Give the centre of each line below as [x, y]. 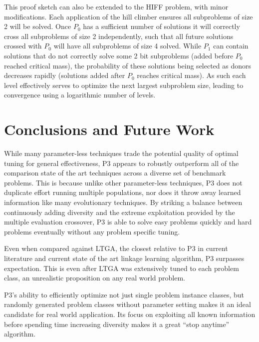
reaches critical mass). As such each [191, 75]
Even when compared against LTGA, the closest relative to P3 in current [116, 248]
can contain [231, 46]
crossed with [23, 46]
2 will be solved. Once [38, 26]
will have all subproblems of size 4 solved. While [128, 46]
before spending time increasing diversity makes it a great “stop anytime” [117, 324]
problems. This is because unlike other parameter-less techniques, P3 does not [123, 182]
